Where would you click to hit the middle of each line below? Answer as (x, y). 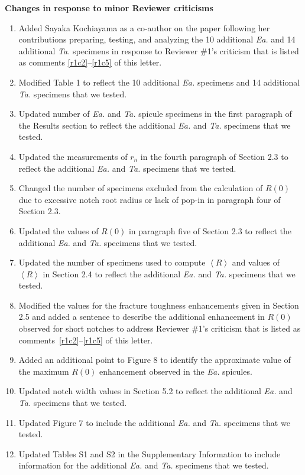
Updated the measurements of (73, 156)
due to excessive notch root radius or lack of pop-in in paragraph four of (150, 199)
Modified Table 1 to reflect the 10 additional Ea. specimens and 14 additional (159, 82)
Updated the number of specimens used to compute (112, 262)
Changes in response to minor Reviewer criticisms (109, 8)
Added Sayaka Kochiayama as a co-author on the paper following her (144, 27)
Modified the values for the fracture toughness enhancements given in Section (159, 305)
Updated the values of (59, 230)
